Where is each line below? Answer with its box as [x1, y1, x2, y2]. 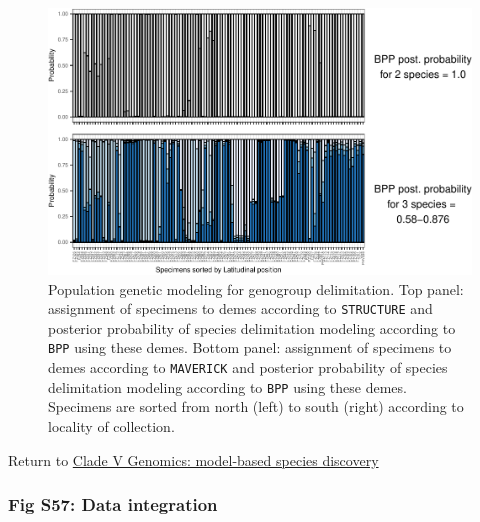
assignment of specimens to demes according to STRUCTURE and [48, 298, 433, 319]
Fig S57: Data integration [8, 492, 218, 517]
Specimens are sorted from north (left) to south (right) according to [48, 396, 464, 417]
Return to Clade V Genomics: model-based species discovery [8, 449, 379, 470]
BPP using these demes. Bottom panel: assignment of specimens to [48, 337, 452, 358]
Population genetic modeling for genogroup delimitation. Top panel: [48, 278, 464, 299]
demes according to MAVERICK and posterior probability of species [48, 357, 448, 378]
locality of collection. [48, 415, 175, 436]
